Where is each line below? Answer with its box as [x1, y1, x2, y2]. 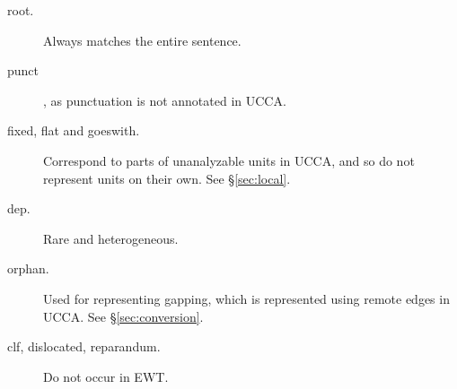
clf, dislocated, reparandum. [7, 337, 161, 356]
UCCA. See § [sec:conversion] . [43, 307, 204, 325]
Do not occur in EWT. [43, 367, 169, 385]
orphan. [7, 259, 49, 278]
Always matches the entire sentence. [43, 30, 242, 49]
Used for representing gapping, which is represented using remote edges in [43, 289, 450, 307]
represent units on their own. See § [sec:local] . [43, 169, 291, 187]
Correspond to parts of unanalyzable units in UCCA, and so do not [43, 151, 415, 169]
